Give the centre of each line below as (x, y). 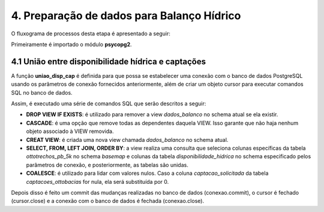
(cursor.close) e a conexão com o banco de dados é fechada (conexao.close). (107, 201)
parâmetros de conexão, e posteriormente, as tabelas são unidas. (107, 165)
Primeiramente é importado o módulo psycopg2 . (71, 44)
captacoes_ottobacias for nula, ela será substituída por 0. (97, 181)
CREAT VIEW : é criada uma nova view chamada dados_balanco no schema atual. (127, 140)
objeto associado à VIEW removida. (70, 131)
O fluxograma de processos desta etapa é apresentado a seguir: (91, 34)
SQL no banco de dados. (42, 92)
